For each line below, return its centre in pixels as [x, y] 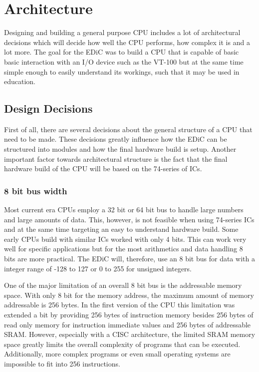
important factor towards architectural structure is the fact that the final [116, 158]
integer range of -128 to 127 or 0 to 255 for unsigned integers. [98, 268]
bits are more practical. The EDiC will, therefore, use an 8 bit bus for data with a [129, 259]
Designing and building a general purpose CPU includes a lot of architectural [122, 32]
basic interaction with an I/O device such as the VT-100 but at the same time [124, 61]
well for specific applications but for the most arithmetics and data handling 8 [124, 249]
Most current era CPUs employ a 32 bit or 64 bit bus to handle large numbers [124, 210]
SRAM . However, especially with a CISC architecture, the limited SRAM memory [130, 334]
